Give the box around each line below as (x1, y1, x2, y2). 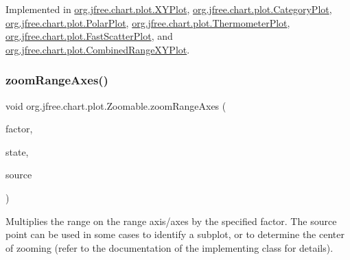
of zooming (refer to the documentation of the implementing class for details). (5, 240, 334, 255)
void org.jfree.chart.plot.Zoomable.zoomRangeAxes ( (5, 98, 226, 113)
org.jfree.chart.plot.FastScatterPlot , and (5, 29, 173, 43)
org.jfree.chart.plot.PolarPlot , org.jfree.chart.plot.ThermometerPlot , (5, 15, 290, 29)
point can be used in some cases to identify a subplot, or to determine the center (5, 227, 345, 241)
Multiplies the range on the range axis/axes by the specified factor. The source (5, 213, 337, 228)
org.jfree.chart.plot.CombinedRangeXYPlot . (5, 42, 190, 56)
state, (5, 144, 29, 158)
